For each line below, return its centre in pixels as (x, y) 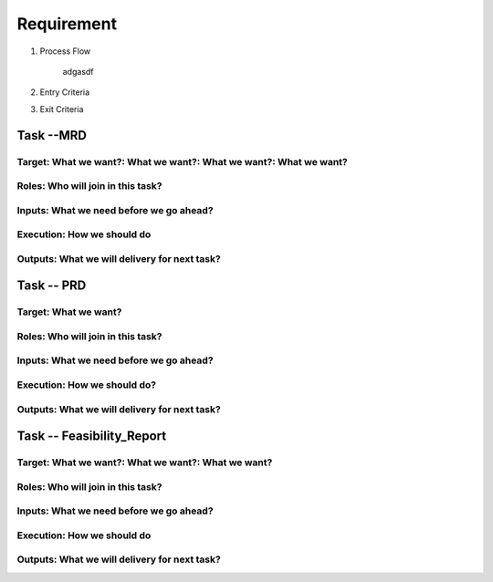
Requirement (67, 24)
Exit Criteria (62, 109)
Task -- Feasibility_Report (92, 436)
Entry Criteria (65, 92)
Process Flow (65, 51)
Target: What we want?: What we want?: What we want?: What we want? (182, 161)
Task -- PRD (52, 286)
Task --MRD (52, 135)
